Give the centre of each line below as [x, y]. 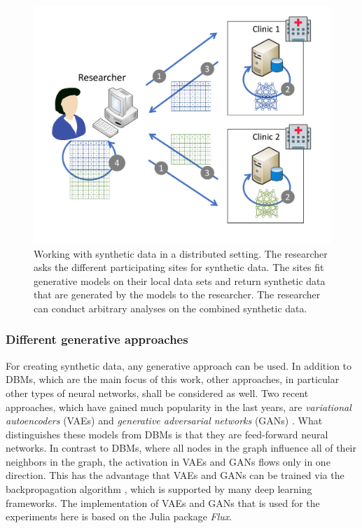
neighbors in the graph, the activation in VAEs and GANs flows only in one [168, 461]
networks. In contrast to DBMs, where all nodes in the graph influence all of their [181, 448]
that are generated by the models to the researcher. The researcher [177, 294]
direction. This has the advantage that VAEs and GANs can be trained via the [175, 475]
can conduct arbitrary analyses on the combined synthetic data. [170, 308]
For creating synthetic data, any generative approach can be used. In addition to [179, 365]
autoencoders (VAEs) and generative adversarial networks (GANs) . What [164, 421]
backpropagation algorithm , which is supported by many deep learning [159, 489]
